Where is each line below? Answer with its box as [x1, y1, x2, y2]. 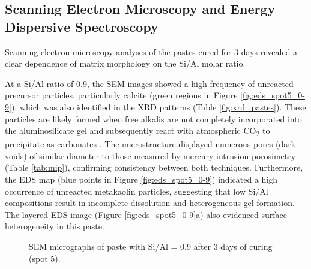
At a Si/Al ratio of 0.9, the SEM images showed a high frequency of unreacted [5, 77, 294, 89]
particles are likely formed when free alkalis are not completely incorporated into [5, 112, 302, 125]
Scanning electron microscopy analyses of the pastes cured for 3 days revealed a [5, 45, 298, 58]
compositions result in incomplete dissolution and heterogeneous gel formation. [5, 196, 295, 209]
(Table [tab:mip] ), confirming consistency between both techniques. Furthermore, [5, 161, 303, 174]
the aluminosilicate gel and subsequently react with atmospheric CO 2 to [5, 124, 270, 138]
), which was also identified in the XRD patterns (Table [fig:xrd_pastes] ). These [11, 100, 306, 113]
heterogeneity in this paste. [5, 220, 104, 232]
